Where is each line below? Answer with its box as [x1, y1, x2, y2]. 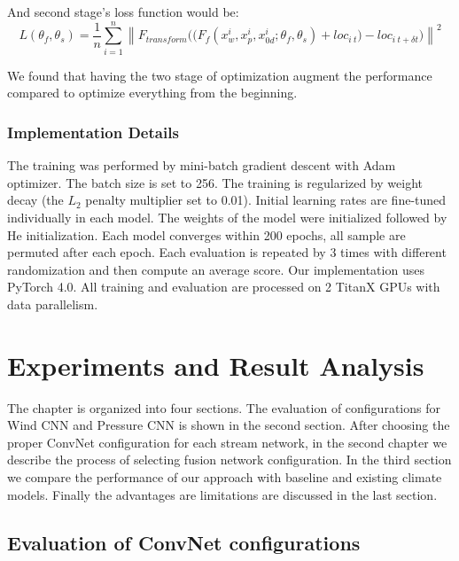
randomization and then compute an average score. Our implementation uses [7, 260, 424, 278]
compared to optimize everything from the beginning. [7, 83, 298, 102]
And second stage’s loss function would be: [7, 3, 239, 20]
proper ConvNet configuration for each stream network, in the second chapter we [7, 432, 447, 451]
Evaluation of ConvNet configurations [7, 528, 361, 556]
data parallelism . [7, 294, 98, 313]
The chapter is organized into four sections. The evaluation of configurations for [7, 398, 440, 417]
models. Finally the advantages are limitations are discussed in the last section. [7, 485, 438, 503]
